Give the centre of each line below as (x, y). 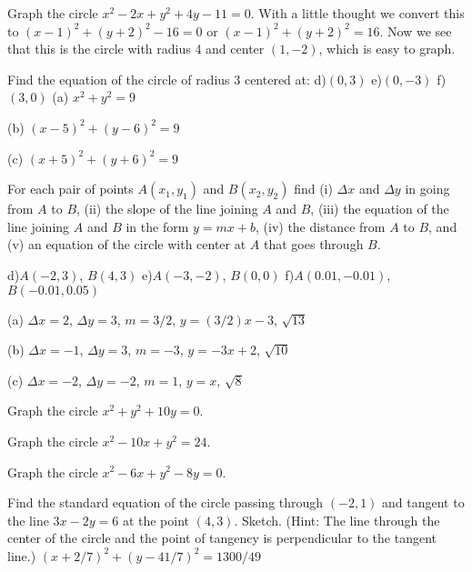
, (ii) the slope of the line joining (167, 209)
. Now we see (416, 30)
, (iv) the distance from (321, 226)
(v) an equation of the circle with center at (127, 244)
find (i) (313, 189)
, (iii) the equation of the (380, 209)
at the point (156, 520)
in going (427, 189)
